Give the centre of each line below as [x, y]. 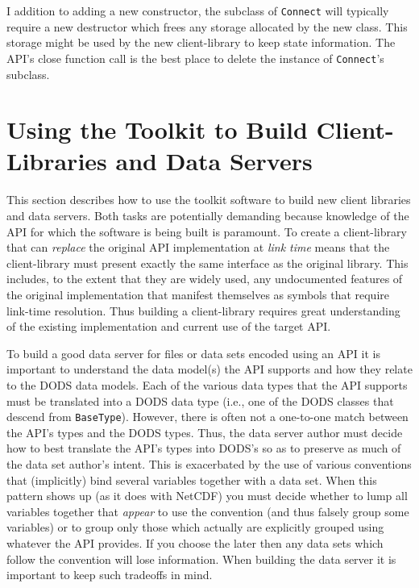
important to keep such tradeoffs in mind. [110, 575]
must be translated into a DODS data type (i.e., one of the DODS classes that [200, 400]
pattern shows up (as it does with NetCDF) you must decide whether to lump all [207, 496]
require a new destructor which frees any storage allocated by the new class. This [207, 26]
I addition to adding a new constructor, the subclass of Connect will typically [198, 10]
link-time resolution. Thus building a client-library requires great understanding [203, 310]
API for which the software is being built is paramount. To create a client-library [207, 231]
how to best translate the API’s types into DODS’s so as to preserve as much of [204, 448]
